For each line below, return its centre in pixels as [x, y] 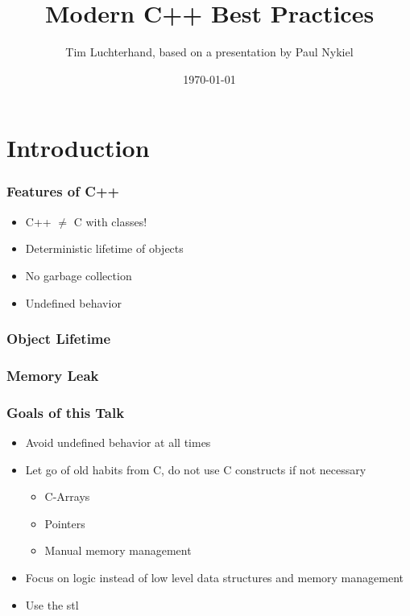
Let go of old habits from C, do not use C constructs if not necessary [196, 469]
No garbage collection [79, 275]
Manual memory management [118, 550]
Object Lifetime [59, 339]
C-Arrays [67, 496]
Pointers [65, 523]
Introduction [78, 148]
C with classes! [110, 221]
